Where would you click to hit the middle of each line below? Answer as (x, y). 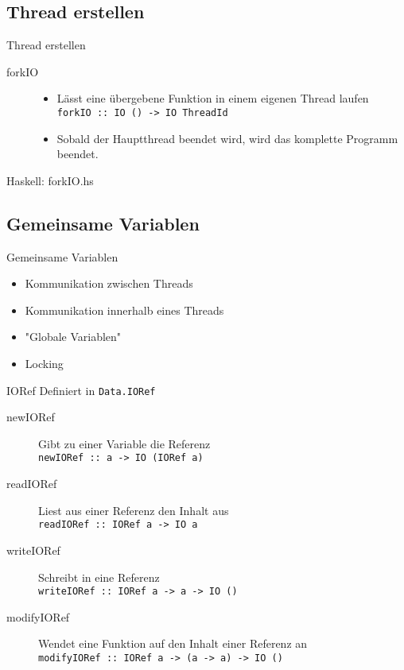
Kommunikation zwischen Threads (109, 283)
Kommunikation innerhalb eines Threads (124, 310)
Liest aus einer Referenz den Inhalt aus (134, 510)
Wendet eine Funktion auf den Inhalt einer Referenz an (173, 643)
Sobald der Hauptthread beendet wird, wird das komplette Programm (227, 138)
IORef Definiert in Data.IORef (81, 390)
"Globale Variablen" (73, 337)
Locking (44, 363)
